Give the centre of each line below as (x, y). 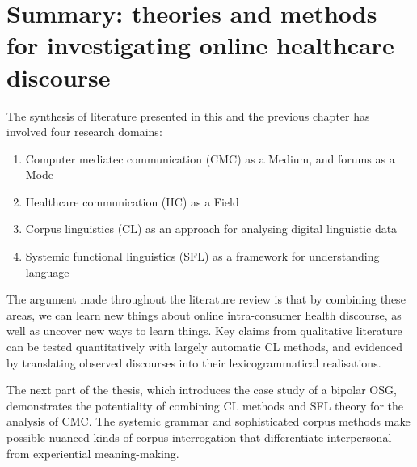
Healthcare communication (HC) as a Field (132, 201)
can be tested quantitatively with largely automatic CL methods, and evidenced (205, 347)
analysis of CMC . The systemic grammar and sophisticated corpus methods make (208, 421)
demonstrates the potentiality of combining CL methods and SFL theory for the (205, 405)
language (47, 272)
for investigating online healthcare (200, 45)
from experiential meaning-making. (93, 453)
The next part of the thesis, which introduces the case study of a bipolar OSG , (202, 390)
